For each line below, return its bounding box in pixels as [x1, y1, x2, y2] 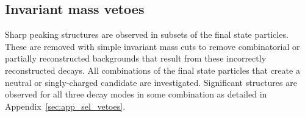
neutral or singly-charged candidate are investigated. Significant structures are [5, 76, 297, 88]
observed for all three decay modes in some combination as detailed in [5, 88, 267, 101]
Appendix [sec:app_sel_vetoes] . [5, 99, 126, 112]
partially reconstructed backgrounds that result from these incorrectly [5, 52, 267, 65]
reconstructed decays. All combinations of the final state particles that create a [5, 63, 300, 76]
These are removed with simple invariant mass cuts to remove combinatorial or [5, 40, 300, 52]
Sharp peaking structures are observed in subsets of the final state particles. [5, 28, 289, 41]
